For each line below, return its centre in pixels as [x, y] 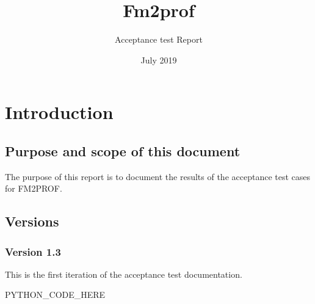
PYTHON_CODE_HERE [55, 295]
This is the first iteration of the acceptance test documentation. [124, 274]
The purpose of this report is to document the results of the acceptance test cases [158, 176]
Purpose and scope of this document [123, 150]
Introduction [59, 112]
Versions [32, 221]
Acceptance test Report [159, 39]
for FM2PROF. [34, 188]
